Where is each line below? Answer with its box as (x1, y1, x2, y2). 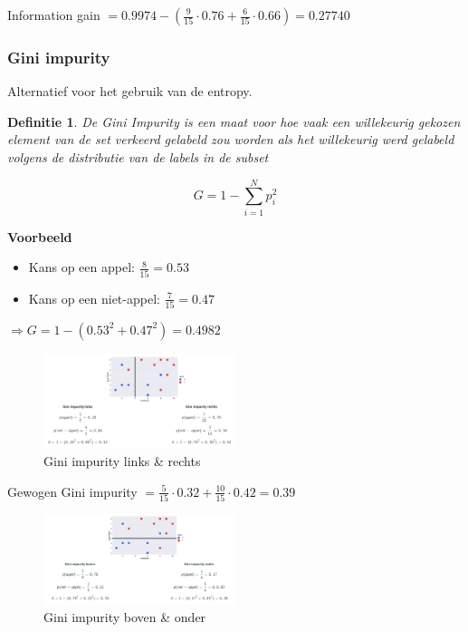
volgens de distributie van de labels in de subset (7, 148, 269, 166)
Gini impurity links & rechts (43, 452, 201, 471)
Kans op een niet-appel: (28, 288, 160, 307)
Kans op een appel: (28, 258, 135, 277)
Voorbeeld (7, 227, 72, 246)
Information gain (7, 5, 100, 24)
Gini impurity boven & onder (43, 608, 206, 627)
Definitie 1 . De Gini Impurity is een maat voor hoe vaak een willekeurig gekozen (7, 112, 461, 131)
